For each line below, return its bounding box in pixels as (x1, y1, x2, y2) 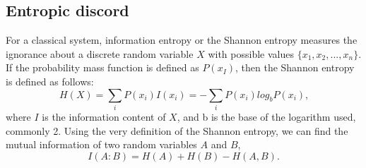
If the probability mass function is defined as (6, 60, 199, 75)
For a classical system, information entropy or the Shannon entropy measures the (6, 32, 358, 47)
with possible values (208, 46, 294, 61)
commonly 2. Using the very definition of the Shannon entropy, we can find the (6, 123, 348, 138)
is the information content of (42, 109, 166, 124)
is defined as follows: (6, 73, 94, 88)
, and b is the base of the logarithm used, (177, 109, 356, 124)
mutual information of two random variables (6, 137, 197, 152)
